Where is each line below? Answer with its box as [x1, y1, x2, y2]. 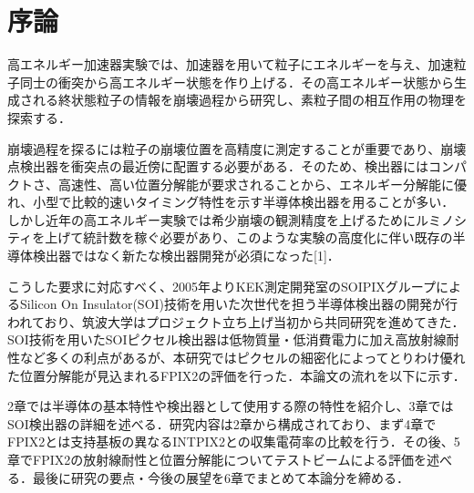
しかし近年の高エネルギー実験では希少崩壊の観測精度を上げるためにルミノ [7, 210, 454, 229]
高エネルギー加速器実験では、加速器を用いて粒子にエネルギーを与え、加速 [7, 55, 454, 74]
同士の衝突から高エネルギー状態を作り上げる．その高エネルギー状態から [19, 72, 454, 91]
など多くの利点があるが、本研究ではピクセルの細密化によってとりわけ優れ [19, 348, 466, 367]
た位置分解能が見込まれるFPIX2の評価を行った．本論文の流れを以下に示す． [7, 365, 466, 385]
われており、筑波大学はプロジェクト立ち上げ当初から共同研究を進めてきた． [7, 312, 465, 331]
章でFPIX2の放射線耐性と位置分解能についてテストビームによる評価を [7, 450, 427, 468]
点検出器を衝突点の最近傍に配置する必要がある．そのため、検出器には [7, 157, 428, 176]
